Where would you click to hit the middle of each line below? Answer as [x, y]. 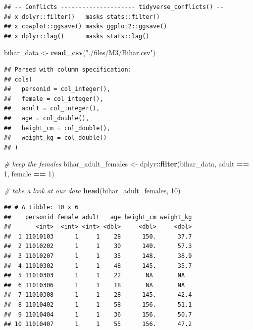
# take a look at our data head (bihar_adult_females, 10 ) [92, 190]
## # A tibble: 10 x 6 [41, 207]
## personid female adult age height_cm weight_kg [98, 217]
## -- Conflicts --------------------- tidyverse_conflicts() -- [114, 7]
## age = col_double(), [47, 118]
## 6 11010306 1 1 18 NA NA [95, 285]
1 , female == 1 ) [29, 173]
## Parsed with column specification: [68, 69]
